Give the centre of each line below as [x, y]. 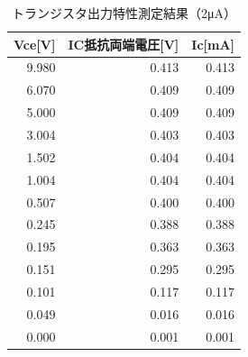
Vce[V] [35, 44]
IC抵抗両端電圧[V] [124, 44]
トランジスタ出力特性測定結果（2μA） [124, 13]
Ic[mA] [213, 44]
